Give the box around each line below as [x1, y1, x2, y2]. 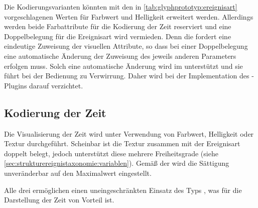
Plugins [4, 80, 27, 90]
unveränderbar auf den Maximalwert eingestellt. [4, 167, 152, 178]
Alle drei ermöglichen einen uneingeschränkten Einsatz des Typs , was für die [4, 184, 242, 195]
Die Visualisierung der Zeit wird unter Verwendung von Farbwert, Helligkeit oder [4, 128, 254, 139]
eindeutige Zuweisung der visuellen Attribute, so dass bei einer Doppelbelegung [4, 41, 248, 51]
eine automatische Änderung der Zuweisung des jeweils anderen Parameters [4, 50, 236, 61]
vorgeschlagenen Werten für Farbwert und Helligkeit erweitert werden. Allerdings [4, 11, 253, 22]
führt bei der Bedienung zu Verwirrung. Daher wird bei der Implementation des [4, 70, 249, 81]
